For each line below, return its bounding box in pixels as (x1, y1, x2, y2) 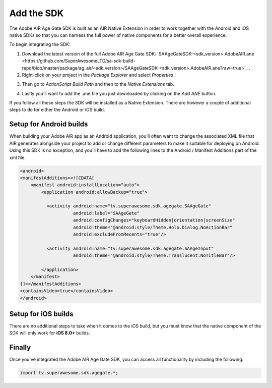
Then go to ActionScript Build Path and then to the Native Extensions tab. (22, 81, 175, 87)
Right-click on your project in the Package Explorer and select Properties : (22, 72, 176, 78)
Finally (9, 343, 31, 352)
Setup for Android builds (9, 120, 88, 129)
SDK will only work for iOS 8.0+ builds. (9, 330, 90, 336)
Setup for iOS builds (9, 309, 74, 318)
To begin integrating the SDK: (9, 41, 71, 47)
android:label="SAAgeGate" (73, 210, 140, 216)
